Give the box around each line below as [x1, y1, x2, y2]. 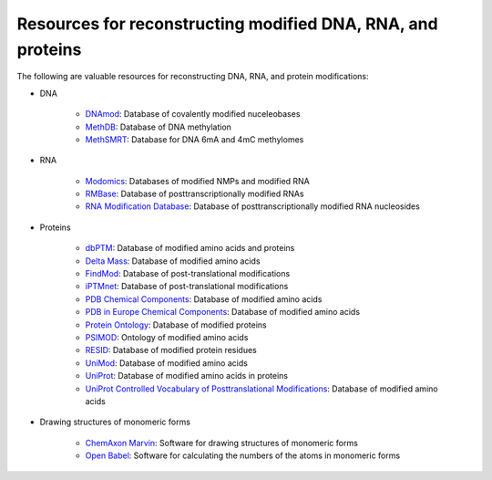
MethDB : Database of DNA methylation [85, 121, 232, 132]
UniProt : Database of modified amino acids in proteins [85, 370, 289, 381]
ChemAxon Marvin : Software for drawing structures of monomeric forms [85, 437, 359, 448]
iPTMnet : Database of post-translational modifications [85, 281, 289, 292]
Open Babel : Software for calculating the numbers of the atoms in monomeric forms [85, 450, 401, 461]
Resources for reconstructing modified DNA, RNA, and [16, 14, 438, 34]
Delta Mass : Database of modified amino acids [85, 256, 261, 266]
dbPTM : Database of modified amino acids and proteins [85, 243, 295, 254]
